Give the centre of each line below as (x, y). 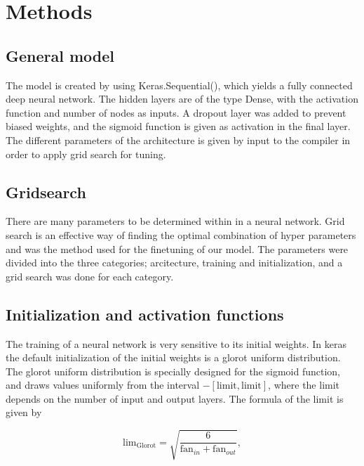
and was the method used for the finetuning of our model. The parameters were (177, 248)
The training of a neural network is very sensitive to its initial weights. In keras (176, 343)
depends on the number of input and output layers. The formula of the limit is (175, 398)
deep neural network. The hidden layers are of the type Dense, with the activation (182, 99)
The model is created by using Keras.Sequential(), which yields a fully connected (179, 85)
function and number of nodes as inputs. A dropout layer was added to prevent (176, 112)
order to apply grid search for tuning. (86, 154)
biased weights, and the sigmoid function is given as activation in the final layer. (178, 126)
